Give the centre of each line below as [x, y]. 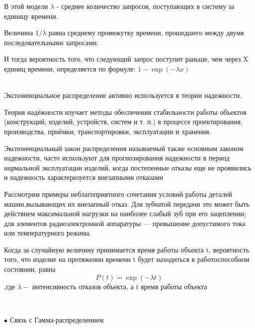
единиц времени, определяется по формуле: [70, 68]
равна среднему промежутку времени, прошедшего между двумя [146, 33]
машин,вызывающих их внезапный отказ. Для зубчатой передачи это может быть [127, 204]
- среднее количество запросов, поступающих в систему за [145, 6]
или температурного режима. [48, 233]
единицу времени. [31, 16]
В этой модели [26, 6]
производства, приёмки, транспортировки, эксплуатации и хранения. [108, 131]
